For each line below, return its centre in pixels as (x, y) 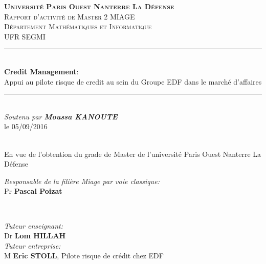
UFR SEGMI (25, 36)
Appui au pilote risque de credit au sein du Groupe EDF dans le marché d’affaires (133, 81)
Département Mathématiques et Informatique (78, 26)
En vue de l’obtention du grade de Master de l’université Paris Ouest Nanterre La (133, 154)
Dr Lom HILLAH (35, 236)
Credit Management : (41, 71)
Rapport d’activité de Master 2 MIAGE (70, 16)
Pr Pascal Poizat (33, 191)
